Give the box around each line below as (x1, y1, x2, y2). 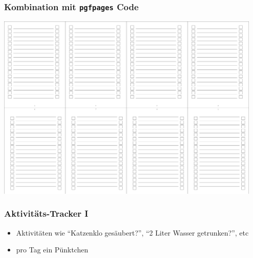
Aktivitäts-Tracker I (4, 207, 88, 220)
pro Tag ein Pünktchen (16, 244, 88, 255)
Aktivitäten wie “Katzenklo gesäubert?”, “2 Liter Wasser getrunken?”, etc (16, 227, 249, 238)
